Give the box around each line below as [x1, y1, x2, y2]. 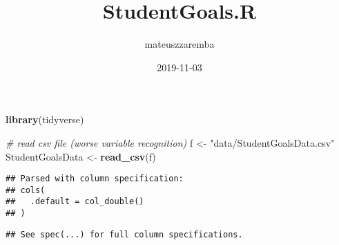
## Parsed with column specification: [6, 174, 184, 184]
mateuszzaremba [144, 37, 215, 51]
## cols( [6, 185, 46, 195]
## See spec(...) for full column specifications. [6, 229, 243, 239]
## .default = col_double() [6, 197, 144, 207]
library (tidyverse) [6, 112, 84, 127]
